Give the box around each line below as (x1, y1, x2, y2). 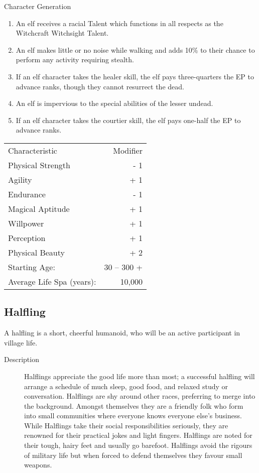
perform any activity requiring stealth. (16, 54, 134, 65)
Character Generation (4, 1, 71, 11)
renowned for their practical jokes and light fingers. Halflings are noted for (24, 430, 252, 440)
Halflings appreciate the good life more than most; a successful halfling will (24, 371, 255, 381)
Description (4, 354, 39, 365)
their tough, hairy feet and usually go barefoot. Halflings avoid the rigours (24, 440, 252, 450)
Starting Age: (8, 261, 55, 273)
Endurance (8, 188, 46, 200)
